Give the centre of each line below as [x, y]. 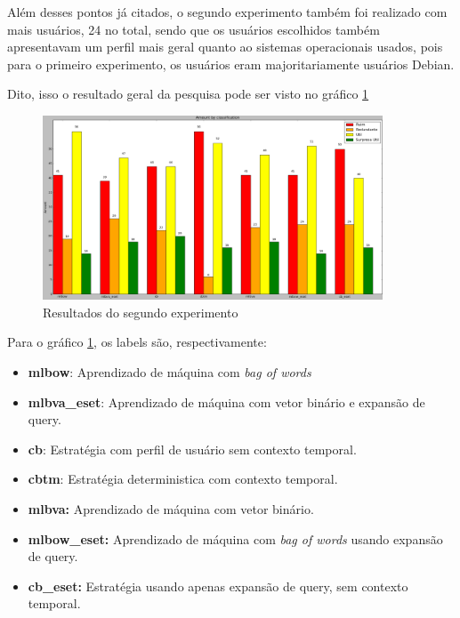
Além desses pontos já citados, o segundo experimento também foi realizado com [227, 12]
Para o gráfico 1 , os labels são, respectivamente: [137, 342]
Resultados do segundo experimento [141, 312]
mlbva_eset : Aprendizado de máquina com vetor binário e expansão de [226, 401]
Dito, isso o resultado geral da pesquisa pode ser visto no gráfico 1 [188, 94]
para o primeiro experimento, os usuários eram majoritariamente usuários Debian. [231, 64]
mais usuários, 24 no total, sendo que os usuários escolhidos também [194, 29]
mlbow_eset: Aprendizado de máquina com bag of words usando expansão [235, 538]
